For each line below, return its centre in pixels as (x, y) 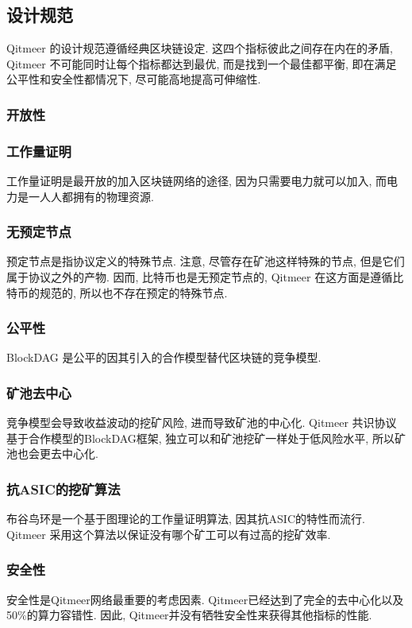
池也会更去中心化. (52, 454)
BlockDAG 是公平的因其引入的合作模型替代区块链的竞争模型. (164, 357)
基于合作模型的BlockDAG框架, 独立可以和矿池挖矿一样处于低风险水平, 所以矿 (206, 438)
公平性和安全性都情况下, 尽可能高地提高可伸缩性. (134, 79)
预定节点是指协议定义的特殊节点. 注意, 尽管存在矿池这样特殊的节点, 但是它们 (206, 261)
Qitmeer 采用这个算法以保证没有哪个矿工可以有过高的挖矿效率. (169, 534)
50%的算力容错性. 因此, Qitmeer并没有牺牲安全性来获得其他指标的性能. (189, 615)
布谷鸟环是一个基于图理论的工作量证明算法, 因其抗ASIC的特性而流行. (186, 519)
